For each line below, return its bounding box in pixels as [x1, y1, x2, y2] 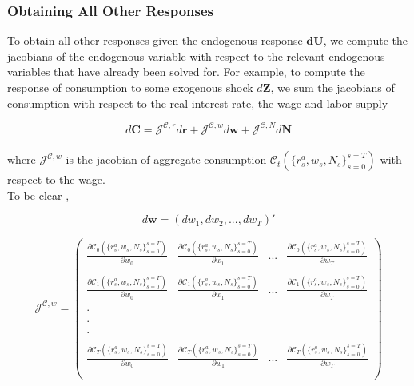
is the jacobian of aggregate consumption [66, 151, 267, 168]
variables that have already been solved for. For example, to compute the [7, 63, 365, 80]
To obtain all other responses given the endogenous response [7, 32, 303, 49]
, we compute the [323, 32, 408, 49]
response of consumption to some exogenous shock [7, 79, 253, 95]
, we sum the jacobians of [270, 79, 395, 95]
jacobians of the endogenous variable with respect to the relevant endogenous [7, 47, 385, 64]
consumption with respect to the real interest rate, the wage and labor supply [7, 94, 388, 111]
